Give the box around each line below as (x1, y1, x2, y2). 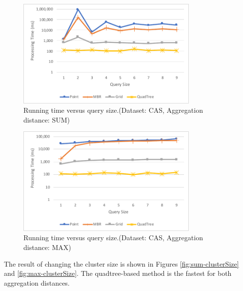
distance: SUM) (23, 114, 70, 125)
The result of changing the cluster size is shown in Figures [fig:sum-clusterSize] (4, 258, 239, 269)
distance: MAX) (23, 242, 71, 252)
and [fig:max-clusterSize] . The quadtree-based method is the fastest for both (4, 268, 232, 278)
